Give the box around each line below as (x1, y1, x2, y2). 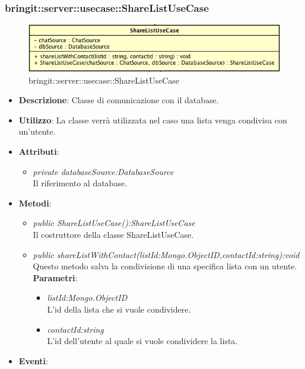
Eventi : (18, 354, 48, 367)
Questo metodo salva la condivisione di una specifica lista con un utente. (33, 260, 297, 272)
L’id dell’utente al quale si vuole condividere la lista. (47, 335, 238, 347)
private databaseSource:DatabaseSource (33, 165, 174, 177)
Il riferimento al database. (33, 177, 128, 189)
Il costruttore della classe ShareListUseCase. (33, 228, 194, 240)
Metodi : (18, 196, 52, 209)
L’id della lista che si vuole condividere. (47, 303, 191, 315)
